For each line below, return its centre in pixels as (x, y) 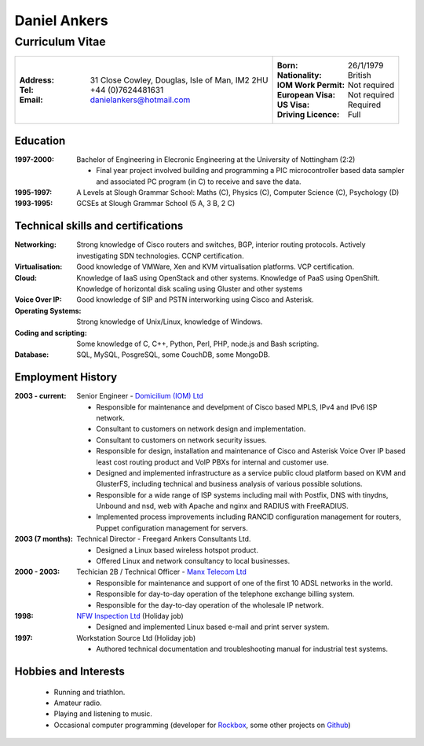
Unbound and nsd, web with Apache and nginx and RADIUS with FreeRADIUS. (222, 506)
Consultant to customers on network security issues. (181, 439)
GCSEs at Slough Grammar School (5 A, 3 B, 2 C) (156, 204)
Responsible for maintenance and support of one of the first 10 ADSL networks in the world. (245, 582)
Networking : (35, 244)
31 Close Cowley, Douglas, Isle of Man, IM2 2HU (179, 80)
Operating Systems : (48, 311)
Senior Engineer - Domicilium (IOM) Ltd (140, 396)
